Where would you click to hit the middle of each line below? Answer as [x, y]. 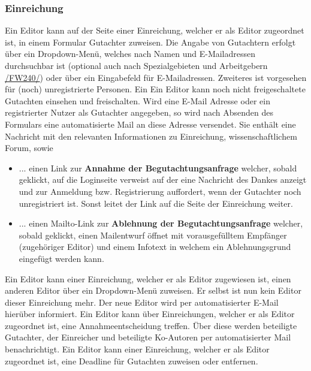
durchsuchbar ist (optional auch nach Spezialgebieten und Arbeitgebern [136, 65]
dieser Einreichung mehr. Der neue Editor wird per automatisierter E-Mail [142, 302]
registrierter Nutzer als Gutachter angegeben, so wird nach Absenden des [139, 112]
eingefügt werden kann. [61, 258]
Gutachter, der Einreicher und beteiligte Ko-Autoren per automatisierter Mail [148, 337]
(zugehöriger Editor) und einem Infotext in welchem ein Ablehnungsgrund [155, 247]
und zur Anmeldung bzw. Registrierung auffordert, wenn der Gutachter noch [160, 191]
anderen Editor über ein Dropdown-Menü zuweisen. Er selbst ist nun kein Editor [153, 290]
